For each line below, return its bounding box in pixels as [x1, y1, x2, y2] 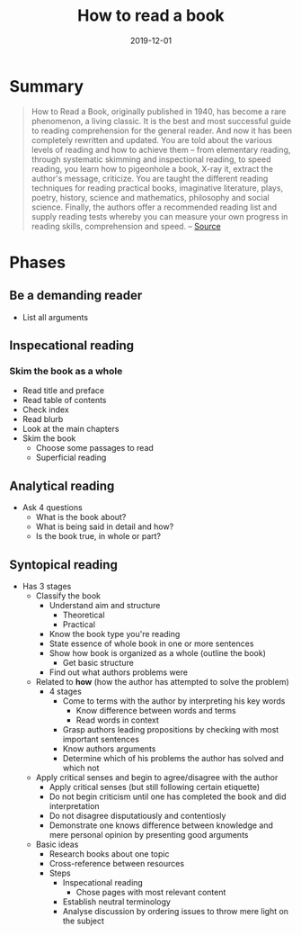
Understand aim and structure [49, 600, 161, 610]
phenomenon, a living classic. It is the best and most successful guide [31, 115, 292, 126]
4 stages [49, 686, 83, 697]
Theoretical [62, 609, 105, 620]
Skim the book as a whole [9, 365, 123, 377]
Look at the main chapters [22, 424, 120, 435]
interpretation [49, 801, 101, 811]
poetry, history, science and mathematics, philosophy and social [31, 192, 270, 202]
